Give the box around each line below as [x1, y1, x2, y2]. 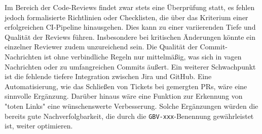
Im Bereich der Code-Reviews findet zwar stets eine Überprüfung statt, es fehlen [5, 2, 255, 12]
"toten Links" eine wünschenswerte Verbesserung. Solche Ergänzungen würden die [5, 100, 258, 111]
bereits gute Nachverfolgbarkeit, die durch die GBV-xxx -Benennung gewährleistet [5, 110, 254, 121]
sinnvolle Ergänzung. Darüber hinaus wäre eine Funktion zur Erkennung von [5, 91, 243, 101]
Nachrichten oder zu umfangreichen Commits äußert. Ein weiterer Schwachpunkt [5, 61, 256, 72]
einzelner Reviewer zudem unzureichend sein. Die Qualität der [5, 41, 198, 52]
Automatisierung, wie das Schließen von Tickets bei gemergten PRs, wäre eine [5, 81, 247, 91]
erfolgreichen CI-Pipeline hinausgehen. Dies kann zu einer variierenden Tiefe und [5, 22, 256, 32]
